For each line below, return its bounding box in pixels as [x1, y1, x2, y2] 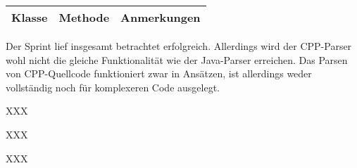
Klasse [11, 9, 48, 25]
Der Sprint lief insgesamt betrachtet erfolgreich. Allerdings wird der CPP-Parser [6, 39, 352, 53]
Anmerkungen [120, 9, 201, 25]
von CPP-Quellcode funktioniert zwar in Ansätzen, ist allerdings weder [6, 66, 312, 81]
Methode [58, 9, 110, 25]
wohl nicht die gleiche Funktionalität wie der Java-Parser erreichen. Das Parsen [6, 52, 348, 67]
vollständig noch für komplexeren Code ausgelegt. [6, 79, 220, 94]
